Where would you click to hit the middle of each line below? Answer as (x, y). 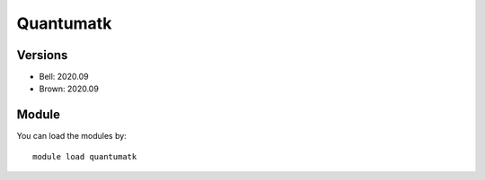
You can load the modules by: (72, 136)
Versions (42, 55)
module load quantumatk (85, 156)
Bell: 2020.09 (64, 77)
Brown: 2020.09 (69, 89)
